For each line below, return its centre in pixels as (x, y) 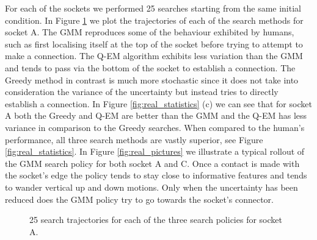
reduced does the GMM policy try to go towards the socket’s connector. (139, 199)
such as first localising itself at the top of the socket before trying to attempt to (154, 44)
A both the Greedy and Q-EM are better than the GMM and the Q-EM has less (156, 115)
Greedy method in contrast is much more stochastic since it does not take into (152, 79)
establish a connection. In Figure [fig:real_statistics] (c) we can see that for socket (158, 103)
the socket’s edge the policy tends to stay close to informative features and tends (156, 175)
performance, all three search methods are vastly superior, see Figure (134, 139)
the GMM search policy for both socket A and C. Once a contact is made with (152, 163)
